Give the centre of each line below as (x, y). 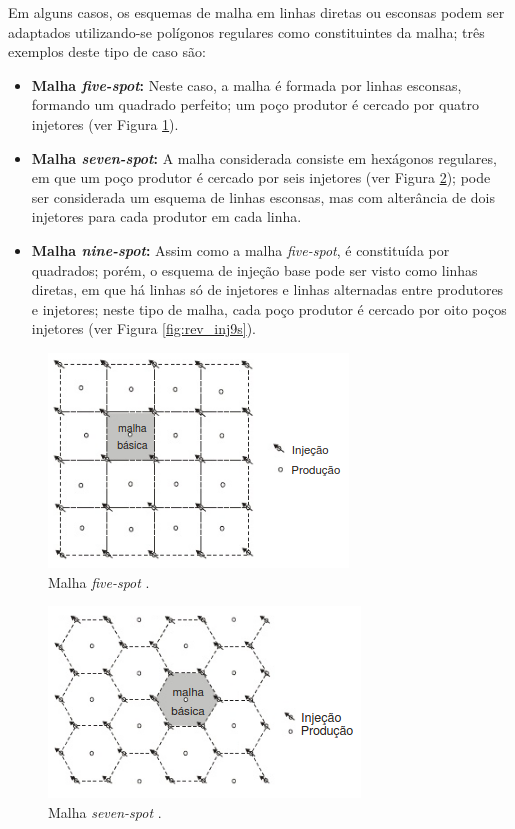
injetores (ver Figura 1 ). (105, 123)
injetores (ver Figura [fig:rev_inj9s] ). (143, 328)
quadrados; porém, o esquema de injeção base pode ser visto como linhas (254, 269)
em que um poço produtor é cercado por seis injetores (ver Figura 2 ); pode (261, 177)
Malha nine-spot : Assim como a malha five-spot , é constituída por (240, 249)
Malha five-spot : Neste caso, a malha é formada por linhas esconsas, (246, 84)
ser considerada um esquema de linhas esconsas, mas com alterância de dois (263, 196)
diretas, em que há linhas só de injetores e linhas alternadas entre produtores (267, 289)
